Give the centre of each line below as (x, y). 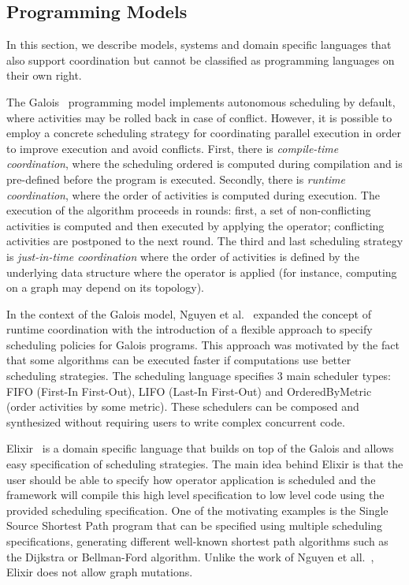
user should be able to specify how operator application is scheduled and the (191, 479)
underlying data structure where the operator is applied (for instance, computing (202, 272)
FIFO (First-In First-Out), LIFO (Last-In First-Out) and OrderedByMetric (189, 391)
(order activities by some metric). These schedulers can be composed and (183, 406)
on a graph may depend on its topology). (105, 287)
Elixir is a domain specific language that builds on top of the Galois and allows (200, 448)
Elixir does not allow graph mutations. (100, 572)
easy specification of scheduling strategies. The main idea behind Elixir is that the (205, 464)
